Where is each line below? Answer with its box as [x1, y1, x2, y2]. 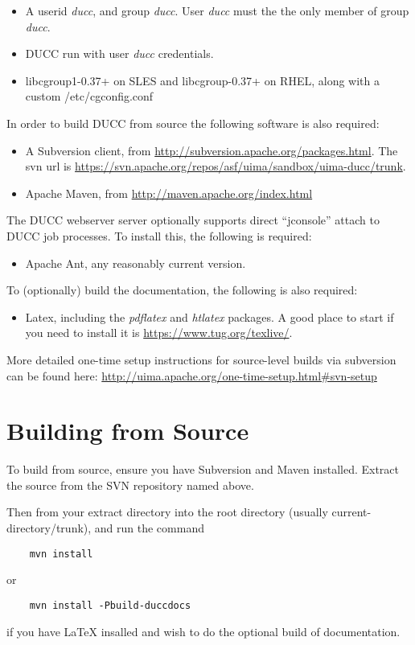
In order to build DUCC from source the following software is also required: [6, 114, 380, 131]
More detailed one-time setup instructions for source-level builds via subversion [6, 351, 397, 368]
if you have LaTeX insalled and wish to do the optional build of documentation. [6, 622, 401, 639]
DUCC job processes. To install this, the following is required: [6, 227, 312, 244]
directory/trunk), [6, 520, 92, 536]
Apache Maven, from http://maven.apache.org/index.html [25, 184, 313, 201]
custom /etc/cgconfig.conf [25, 88, 154, 105]
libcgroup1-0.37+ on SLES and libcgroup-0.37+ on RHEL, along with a [25, 72, 380, 88]
